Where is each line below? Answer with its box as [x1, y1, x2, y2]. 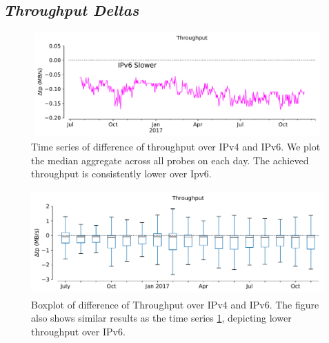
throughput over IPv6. [31, 324, 126, 338]
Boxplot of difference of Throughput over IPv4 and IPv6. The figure [31, 297, 319, 311]
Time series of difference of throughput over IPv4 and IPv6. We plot [31, 139, 321, 153]
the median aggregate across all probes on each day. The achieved [31, 153, 309, 167]
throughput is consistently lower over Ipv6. [31, 166, 212, 181]
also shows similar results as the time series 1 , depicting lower [31, 311, 292, 325]
